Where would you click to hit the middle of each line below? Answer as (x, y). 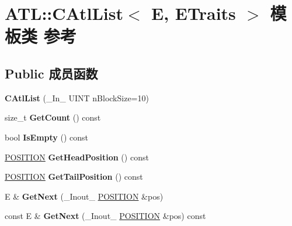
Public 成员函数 (51, 73)
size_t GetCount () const (53, 117)
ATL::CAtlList (64, 13)
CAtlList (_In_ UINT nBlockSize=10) (77, 97)
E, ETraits (194, 13)
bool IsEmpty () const (47, 137)
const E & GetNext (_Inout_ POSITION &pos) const (105, 216)
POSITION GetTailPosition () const (74, 177)
